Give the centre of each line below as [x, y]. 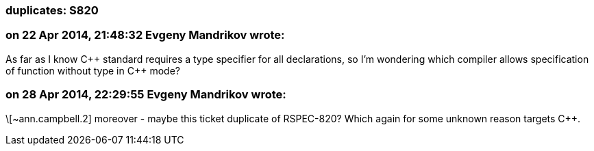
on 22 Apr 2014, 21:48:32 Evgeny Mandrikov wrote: [145, 35]
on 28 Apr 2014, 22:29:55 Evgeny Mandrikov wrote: [146, 95]
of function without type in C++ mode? [93, 70]
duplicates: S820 [52, 10]
